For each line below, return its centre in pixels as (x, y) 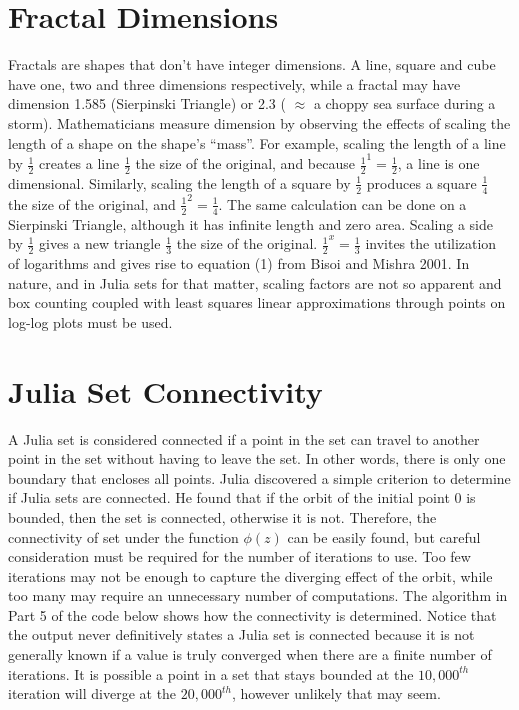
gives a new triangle (100, 243)
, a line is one (438, 163)
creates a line (79, 163)
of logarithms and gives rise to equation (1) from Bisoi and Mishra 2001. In (239, 263)
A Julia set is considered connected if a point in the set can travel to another (244, 438)
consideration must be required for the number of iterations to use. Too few (239, 556)
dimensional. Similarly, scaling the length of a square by (179, 182)
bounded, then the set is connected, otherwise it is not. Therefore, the (222, 516)
